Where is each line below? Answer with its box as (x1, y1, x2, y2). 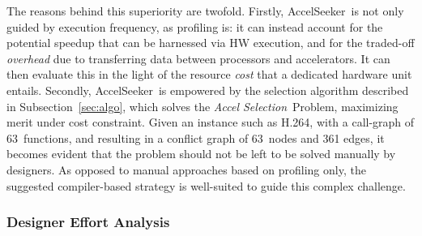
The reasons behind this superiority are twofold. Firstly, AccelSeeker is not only (6, 2, 404, 19)
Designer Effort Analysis (6, 212, 170, 232)
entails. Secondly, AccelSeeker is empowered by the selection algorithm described (6, 81, 409, 98)
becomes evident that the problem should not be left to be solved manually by (6, 145, 396, 162)
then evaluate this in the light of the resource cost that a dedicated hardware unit (6, 66, 412, 83)
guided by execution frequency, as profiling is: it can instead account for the (6, 18, 383, 35)
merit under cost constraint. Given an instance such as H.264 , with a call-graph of (6, 114, 415, 131)
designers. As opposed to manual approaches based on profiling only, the (6, 161, 366, 178)
